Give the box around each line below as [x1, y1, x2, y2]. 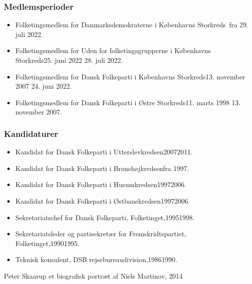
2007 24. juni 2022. [15, 81, 72, 91]
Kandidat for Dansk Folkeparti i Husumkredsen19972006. [15, 179, 186, 189]
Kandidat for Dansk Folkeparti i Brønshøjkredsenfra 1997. [15, 163, 189, 173]
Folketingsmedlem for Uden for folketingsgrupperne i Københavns [15, 45, 211, 56]
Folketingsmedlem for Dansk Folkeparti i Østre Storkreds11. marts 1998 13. [15, 97, 241, 107]
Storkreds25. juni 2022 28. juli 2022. [15, 55, 123, 65]
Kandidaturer [4, 127, 58, 139]
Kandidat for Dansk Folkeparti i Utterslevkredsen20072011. [15, 147, 193, 157]
